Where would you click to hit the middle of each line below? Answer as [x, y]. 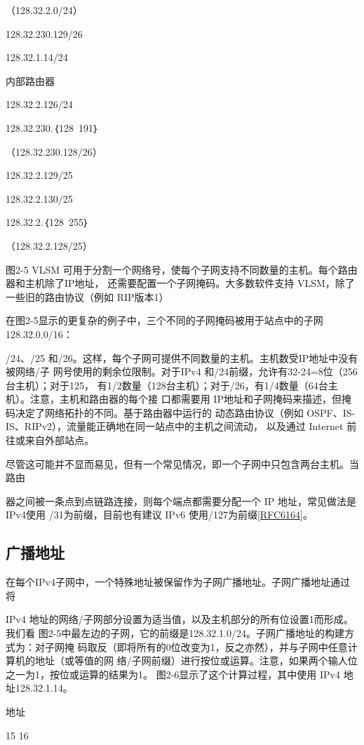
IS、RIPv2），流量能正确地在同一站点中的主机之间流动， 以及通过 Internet [175, 426]
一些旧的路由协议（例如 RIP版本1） [87, 296]
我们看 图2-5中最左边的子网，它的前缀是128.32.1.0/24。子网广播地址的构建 [175, 633]
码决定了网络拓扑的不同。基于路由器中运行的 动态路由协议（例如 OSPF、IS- [181, 412]
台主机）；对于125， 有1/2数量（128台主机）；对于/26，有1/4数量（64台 [167, 385]
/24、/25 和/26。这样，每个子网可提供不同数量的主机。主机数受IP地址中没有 [182, 357]
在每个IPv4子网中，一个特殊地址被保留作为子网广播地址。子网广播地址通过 [178, 582]
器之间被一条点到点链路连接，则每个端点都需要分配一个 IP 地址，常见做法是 [181, 501]
